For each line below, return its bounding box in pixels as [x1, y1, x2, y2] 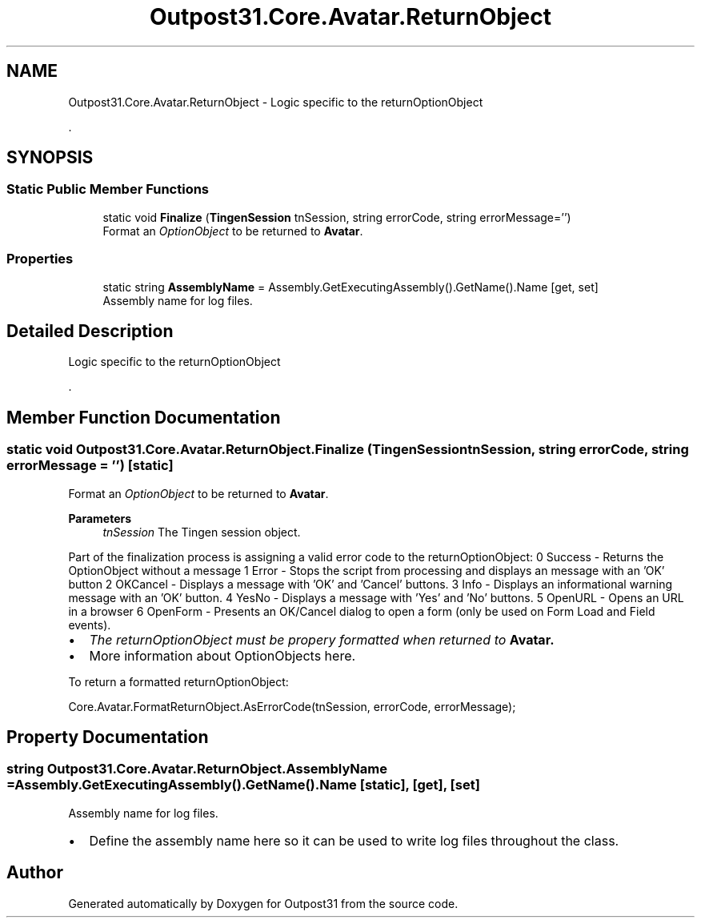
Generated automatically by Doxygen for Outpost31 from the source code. [68, 896, 459, 910]
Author [6, 862, 63, 883]
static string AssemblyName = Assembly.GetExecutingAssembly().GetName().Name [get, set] [102, 279, 599, 294]
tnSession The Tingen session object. [102, 524, 301, 539]
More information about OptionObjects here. [89, 647, 356, 664]
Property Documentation [6, 727, 209, 748]
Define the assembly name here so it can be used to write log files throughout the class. [89, 832, 619, 849]
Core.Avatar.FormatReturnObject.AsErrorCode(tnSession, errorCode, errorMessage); [68, 699, 516, 713]
